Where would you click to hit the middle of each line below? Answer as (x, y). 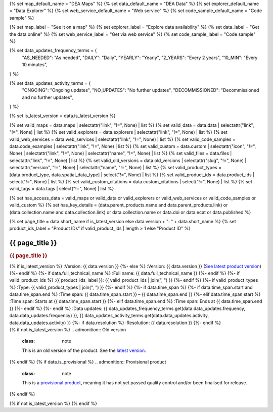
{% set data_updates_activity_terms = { (50, 83)
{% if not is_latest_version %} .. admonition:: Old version (68, 330)
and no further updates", (48, 97)
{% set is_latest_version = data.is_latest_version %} (62, 116)
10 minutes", (35, 65)
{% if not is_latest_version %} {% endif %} (53, 403)
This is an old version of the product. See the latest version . (84, 350)
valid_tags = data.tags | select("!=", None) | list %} (62, 189)
